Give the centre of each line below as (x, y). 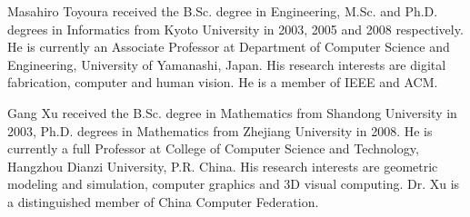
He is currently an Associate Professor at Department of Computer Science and (229, 47)
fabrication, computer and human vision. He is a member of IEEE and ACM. (223, 82)
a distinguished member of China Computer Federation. (163, 201)
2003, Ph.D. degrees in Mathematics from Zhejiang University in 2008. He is (220, 130)
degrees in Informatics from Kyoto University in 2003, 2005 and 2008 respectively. (235, 29)
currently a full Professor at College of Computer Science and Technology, (213, 148)
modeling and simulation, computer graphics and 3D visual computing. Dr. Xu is (234, 184)
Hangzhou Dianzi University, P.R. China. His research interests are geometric (223, 166)
